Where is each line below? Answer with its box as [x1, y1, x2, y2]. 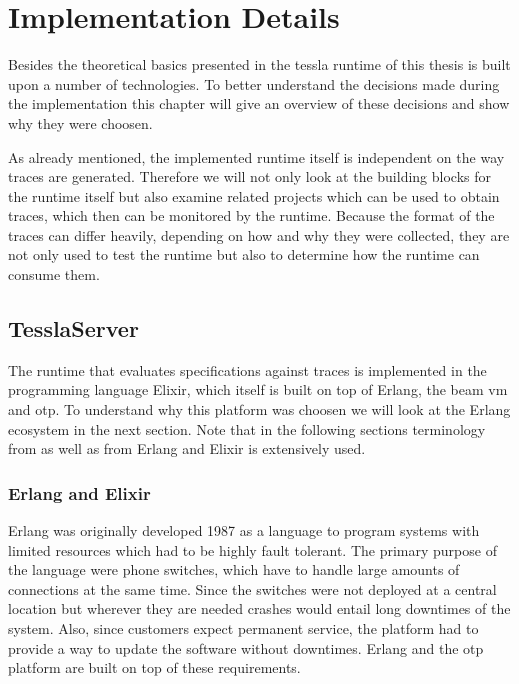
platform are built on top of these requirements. [8, 657, 301, 678]
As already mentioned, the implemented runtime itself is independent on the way [8, 146, 505, 167]
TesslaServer [8, 313, 139, 344]
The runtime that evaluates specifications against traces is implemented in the [8, 359, 487, 380]
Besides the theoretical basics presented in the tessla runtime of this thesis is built [8, 54, 511, 75]
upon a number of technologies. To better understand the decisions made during [8, 73, 500, 94]
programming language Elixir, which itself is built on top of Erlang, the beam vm [8, 379, 508, 400]
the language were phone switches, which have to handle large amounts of [8, 559, 460, 580]
